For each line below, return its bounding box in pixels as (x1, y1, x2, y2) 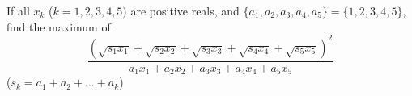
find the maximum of (6, 18, 111, 35)
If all (6, 2, 30, 19)
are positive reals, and (130, 2, 240, 19)
